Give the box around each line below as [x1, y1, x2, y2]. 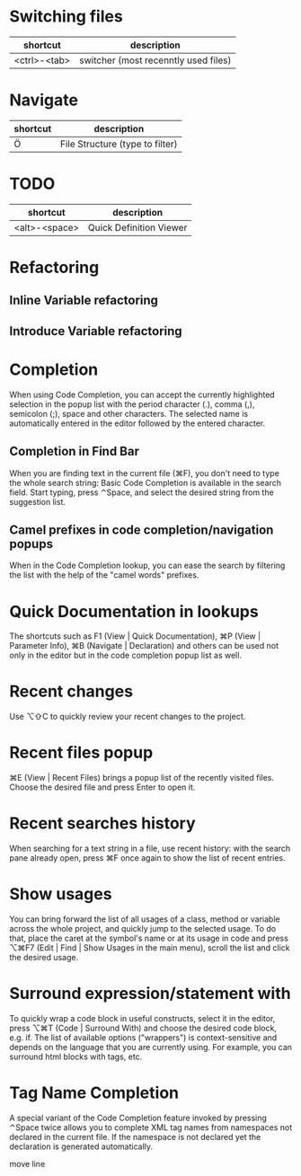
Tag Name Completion [9, 1083, 180, 1103]
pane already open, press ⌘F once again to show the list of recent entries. [9, 853, 286, 863]
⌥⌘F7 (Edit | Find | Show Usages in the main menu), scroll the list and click [9, 942, 290, 953]
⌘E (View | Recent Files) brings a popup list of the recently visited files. [9, 773, 274, 783]
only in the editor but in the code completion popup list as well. [9, 650, 243, 661]
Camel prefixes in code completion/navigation [9, 522, 274, 537]
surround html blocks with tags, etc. [9, 1051, 143, 1062]
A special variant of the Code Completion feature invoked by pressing [9, 1112, 268, 1123]
